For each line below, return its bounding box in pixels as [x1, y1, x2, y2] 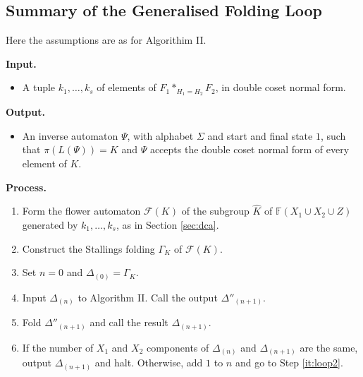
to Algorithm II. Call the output [78, 289, 218, 304]
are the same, [300, 340, 358, 354]
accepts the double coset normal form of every [149, 142, 350, 157]
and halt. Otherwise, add [94, 355, 203, 370]
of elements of [97, 80, 156, 95]
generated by [22, 217, 78, 232]
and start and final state [207, 128, 313, 143]
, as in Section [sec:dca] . [116, 217, 219, 232]
